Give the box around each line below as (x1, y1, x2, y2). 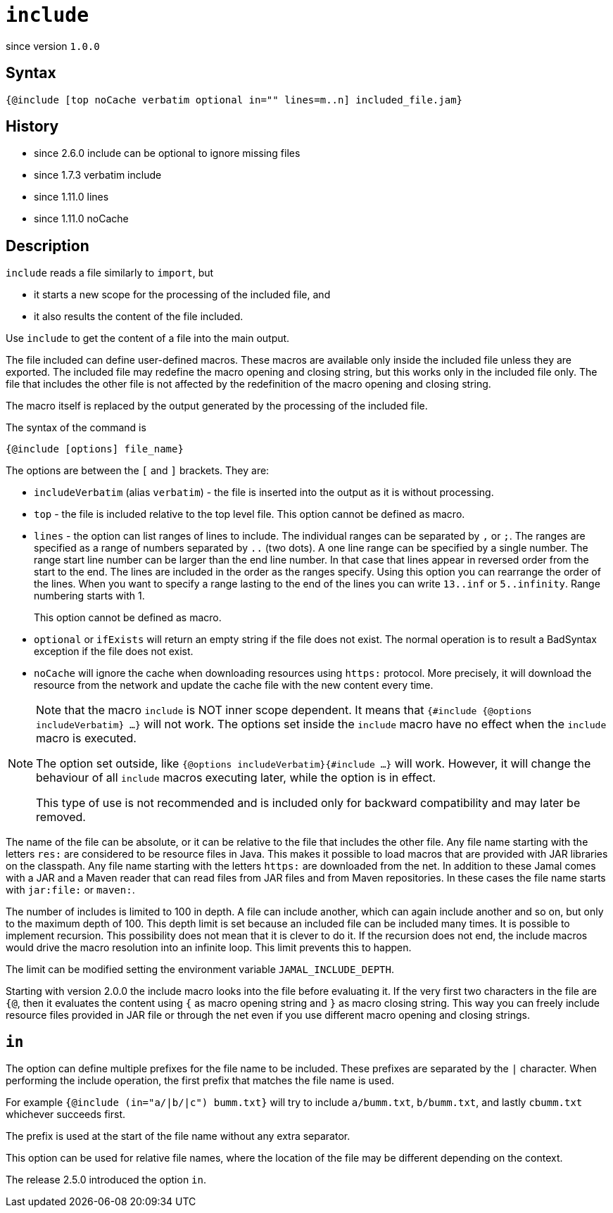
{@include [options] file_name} (6, 443, 184, 455)
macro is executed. (36, 731, 137, 746)
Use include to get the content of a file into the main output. (6, 332, 290, 345)
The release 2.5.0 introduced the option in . (6, 1174, 207, 1186)
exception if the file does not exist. (34, 645, 194, 658)
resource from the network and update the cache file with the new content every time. (34, 679, 434, 692)
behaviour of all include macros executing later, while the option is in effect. (36, 770, 436, 785)
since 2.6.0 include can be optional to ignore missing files (34, 147, 301, 160)
